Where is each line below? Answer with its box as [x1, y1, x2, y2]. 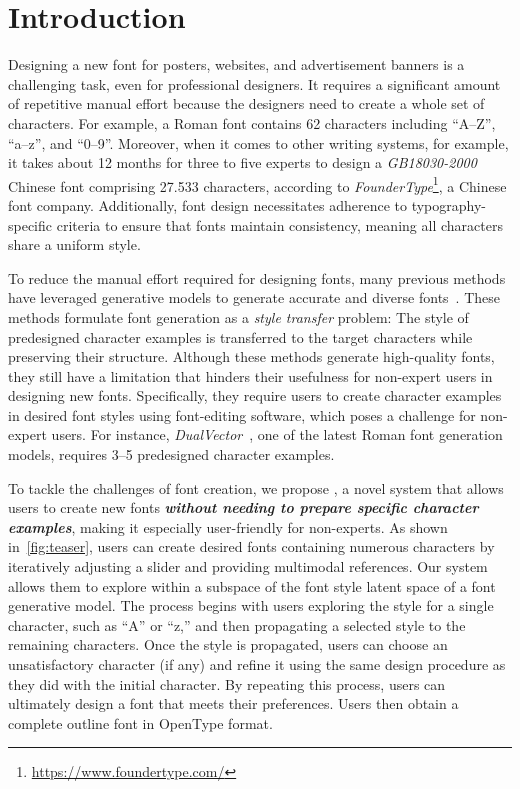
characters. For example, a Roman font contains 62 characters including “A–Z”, [8, 112, 496, 133]
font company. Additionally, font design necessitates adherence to [8, 194, 407, 215]
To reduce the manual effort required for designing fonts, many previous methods [8, 267, 506, 288]
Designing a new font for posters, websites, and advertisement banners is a [8, 54, 465, 75]
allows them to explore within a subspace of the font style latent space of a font [8, 575, 496, 596]
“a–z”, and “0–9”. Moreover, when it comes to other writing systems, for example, [8, 132, 509, 153]
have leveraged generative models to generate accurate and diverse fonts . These [8, 287, 500, 308]
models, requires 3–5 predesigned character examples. [8, 444, 335, 465]
